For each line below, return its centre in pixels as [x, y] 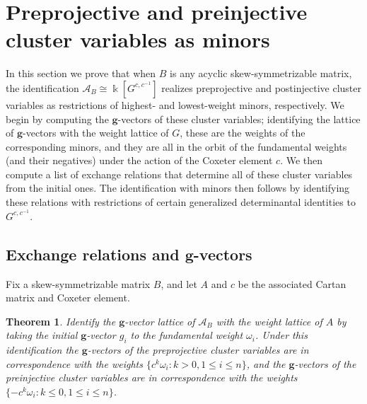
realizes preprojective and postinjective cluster [261, 87]
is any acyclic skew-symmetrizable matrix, [261, 73]
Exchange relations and [93, 254]
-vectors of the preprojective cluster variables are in [198, 350]
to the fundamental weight [187, 335]
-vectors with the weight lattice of [96, 133]
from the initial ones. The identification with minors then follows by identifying [178, 188]
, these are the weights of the [243, 133]
